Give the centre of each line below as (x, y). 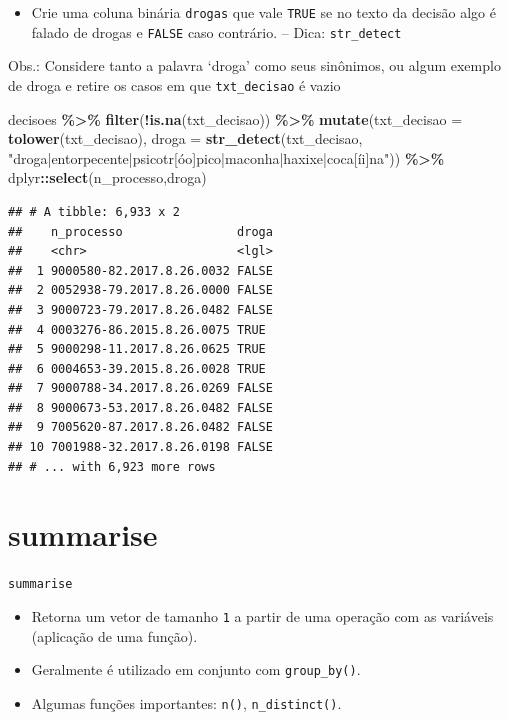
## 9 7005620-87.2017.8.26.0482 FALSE (140, 427)
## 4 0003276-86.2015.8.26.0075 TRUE (137, 329)
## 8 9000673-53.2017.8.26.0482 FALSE (140, 407)
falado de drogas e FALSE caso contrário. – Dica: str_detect (216, 31)
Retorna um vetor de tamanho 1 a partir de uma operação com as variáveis (262, 616)
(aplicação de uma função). (114, 635)
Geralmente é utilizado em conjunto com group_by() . (196, 669)
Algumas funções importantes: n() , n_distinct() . (186, 702)
